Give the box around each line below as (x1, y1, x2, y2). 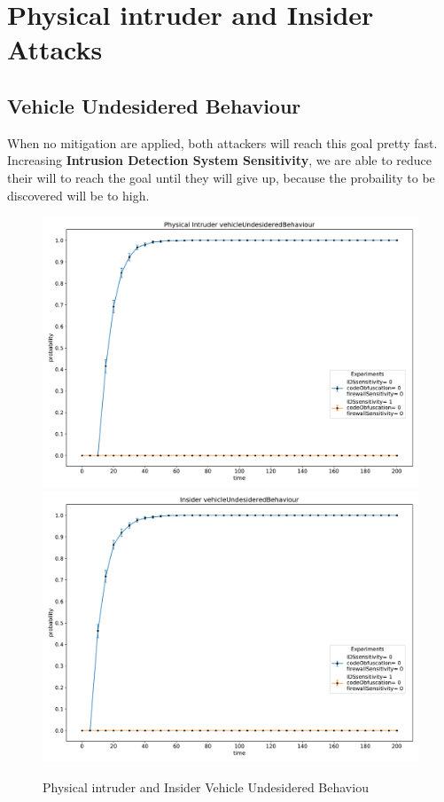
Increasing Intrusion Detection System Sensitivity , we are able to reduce (7, 151, 432, 169)
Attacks (7, 31, 103, 67)
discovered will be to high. (7, 185, 150, 204)
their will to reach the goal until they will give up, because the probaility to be (7, 168, 435, 186)
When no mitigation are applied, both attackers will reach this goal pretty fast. (7, 133, 438, 152)
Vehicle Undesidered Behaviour (7, 91, 301, 119)
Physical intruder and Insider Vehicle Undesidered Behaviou (43, 777, 369, 796)
